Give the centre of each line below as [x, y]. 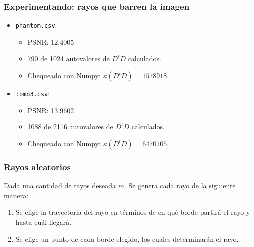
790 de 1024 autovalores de [69, 59]
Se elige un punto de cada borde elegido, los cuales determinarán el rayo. [127, 238]
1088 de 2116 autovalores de [70, 127]
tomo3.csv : [33, 93]
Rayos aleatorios [37, 167]
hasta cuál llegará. [44, 221]
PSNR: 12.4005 [51, 42]
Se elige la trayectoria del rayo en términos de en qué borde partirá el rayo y [133, 212]
